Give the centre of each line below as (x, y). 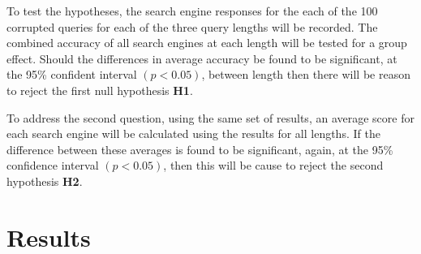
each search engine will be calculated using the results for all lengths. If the (193, 133)
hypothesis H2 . (45, 181)
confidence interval (53, 165)
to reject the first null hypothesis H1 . (100, 90)
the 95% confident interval (72, 74)
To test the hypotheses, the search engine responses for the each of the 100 (192, 11)
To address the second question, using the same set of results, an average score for (210, 117)
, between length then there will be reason (306, 74)
